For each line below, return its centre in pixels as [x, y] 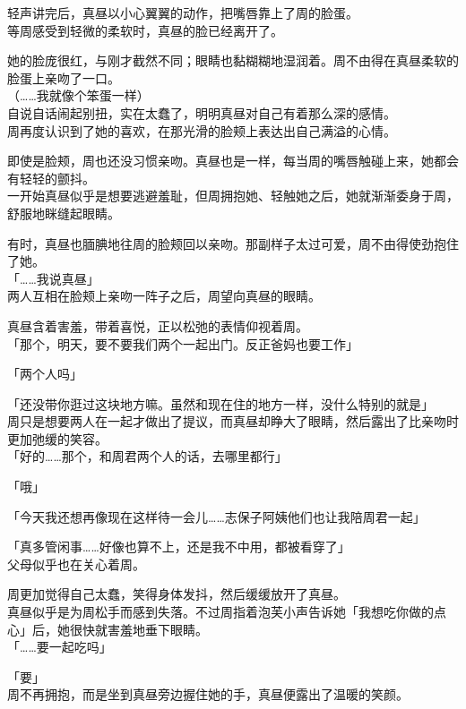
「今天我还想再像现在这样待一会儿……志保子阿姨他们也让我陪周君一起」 [216, 516]
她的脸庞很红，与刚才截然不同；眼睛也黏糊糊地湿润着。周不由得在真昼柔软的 [233, 60]
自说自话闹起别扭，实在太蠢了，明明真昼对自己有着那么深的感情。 [202, 112]
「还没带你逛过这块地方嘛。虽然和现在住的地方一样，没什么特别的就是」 [220, 403]
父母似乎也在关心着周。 [76, 564]
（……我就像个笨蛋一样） [78, 95]
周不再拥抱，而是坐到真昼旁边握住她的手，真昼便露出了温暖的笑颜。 [208, 694]
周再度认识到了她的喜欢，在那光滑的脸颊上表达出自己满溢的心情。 [202, 130]
